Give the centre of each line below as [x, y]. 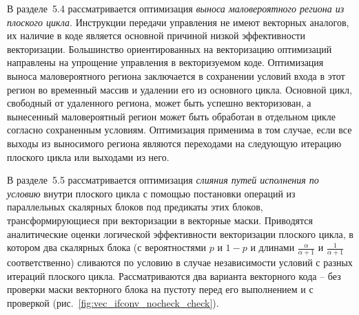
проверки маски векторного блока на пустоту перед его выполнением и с [160, 289]
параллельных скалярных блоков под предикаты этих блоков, [135, 207]
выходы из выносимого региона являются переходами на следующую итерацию [174, 143]
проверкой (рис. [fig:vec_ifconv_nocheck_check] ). [113, 302]
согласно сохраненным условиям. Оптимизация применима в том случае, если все [179, 130]
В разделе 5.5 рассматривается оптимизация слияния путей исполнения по [163, 180]
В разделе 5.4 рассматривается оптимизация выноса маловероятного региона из [176, 8]
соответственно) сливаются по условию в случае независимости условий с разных [180, 262]
